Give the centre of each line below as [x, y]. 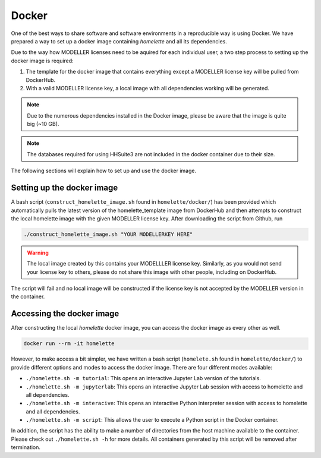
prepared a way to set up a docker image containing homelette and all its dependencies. [119, 41]
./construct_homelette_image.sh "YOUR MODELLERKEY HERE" [108, 234]
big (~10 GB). [43, 124]
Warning [38, 252]
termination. [26, 447]
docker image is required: [42, 61]
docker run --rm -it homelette [69, 344]
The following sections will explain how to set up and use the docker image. [103, 171]
